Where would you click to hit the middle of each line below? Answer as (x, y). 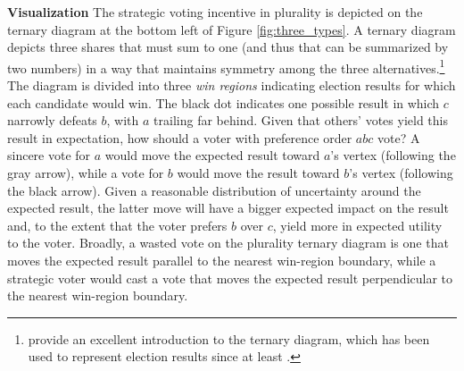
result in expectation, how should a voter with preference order (180, 137)
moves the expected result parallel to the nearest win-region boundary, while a (222, 260)
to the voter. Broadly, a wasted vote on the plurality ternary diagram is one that (228, 243)
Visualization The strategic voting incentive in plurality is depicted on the (215, 12)
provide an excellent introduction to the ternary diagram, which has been (229, 338)
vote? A (398, 137)
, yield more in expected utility (357, 225)
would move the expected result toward (212, 155)
